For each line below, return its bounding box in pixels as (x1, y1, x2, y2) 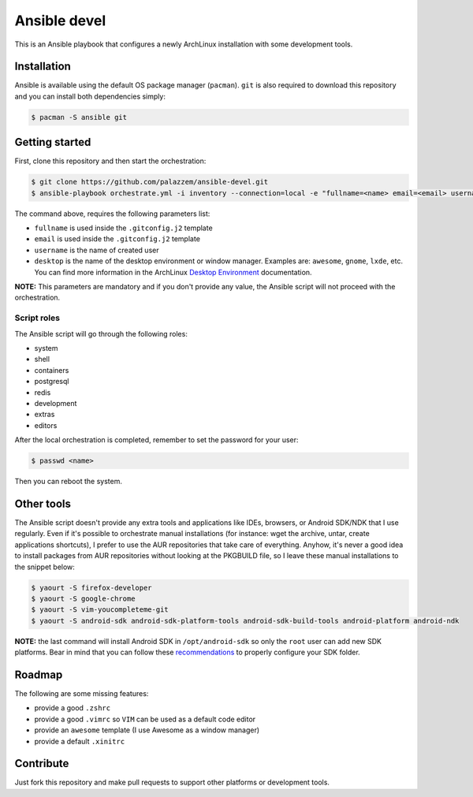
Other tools (14, 497, 71, 510)
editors (34, 420, 58, 430)
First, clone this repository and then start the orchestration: (14, 156, 207, 166)
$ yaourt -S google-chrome (31, 594, 136, 603)
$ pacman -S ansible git (31, 113, 128, 121)
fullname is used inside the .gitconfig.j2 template (34, 223, 213, 233)
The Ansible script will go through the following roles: (14, 329, 188, 338)
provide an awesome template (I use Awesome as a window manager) (34, 725, 260, 735)
